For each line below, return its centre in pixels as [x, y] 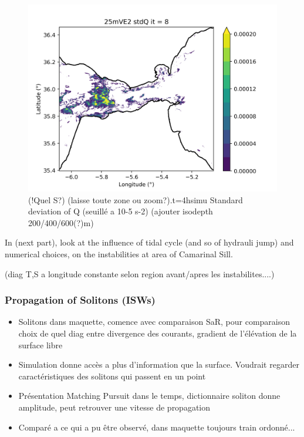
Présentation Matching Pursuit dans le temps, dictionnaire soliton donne [149, 396]
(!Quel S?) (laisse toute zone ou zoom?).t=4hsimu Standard [136, 199]
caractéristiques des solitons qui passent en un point [112, 376]
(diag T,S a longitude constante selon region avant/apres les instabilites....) [140, 273]
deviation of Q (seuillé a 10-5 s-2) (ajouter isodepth [121, 211]
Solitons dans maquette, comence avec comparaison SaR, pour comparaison [154, 322]
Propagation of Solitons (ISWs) [80, 300]
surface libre [40, 344]
